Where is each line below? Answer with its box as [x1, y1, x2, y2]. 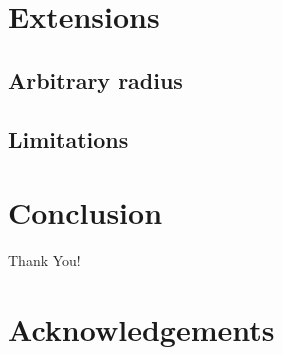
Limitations [8, 123, 129, 154]
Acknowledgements [8, 308, 275, 349]
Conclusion [8, 192, 163, 233]
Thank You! [8, 250, 81, 271]
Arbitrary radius [8, 64, 183, 95]
